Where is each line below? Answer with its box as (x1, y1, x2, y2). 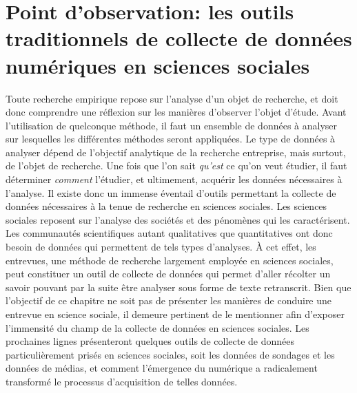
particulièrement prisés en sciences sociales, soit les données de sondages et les (6, 347, 335, 361)
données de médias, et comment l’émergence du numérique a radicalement (6, 361, 318, 375)
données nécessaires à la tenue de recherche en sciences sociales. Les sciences (6, 199, 327, 213)
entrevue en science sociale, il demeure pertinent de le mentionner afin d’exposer (6, 307, 345, 321)
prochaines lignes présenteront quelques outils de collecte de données (6, 334, 294, 348)
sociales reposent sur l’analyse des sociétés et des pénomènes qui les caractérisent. (6, 212, 350, 226)
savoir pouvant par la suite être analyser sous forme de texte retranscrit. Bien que (6, 279, 351, 294)
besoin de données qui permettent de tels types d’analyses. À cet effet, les (6, 240, 316, 254)
